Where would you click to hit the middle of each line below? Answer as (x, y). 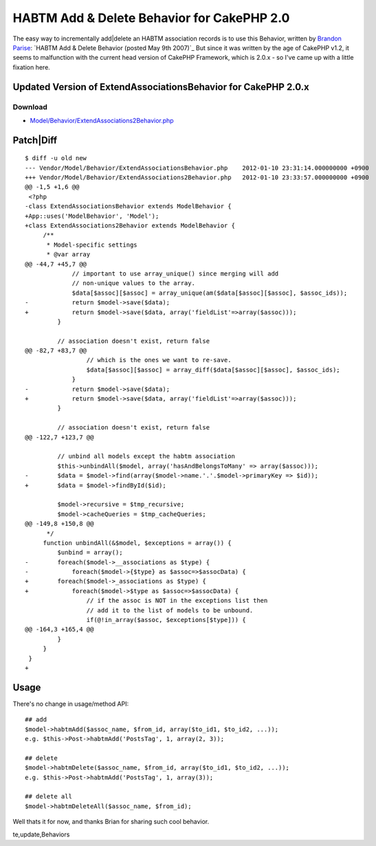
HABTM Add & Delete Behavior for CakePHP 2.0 (151, 18)
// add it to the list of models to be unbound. (170, 610)
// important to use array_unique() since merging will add (175, 274)
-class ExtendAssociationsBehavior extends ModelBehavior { (128, 207)
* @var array (68, 255)
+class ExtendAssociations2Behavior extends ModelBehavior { (130, 226)
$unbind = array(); (90, 553)
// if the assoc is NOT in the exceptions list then (177, 601)
